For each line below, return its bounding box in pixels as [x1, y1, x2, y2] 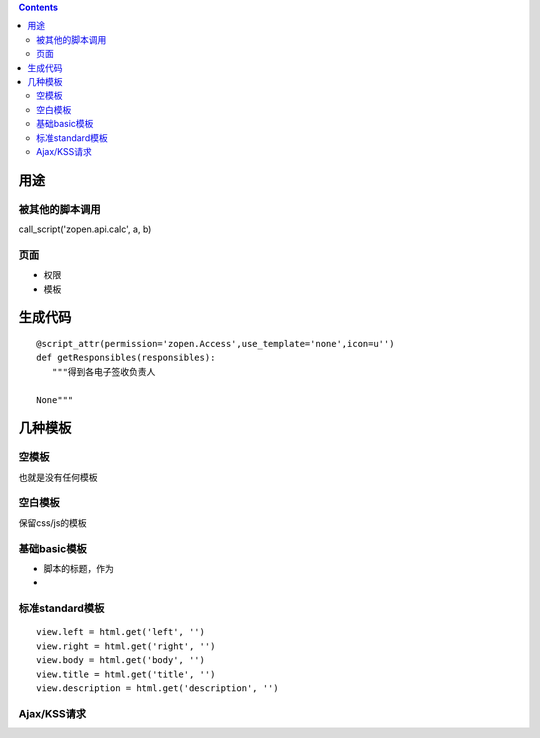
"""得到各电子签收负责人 [51, 366, 156, 377]
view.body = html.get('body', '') [36, 655, 205, 666]
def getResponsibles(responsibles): [36, 352, 216, 364]
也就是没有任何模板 [18, 471, 98, 483]
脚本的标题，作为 [43, 563, 114, 574]
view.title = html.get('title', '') [36, 668, 216, 680]
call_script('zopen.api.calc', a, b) [18, 223, 152, 235]
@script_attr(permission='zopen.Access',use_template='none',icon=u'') [36, 338, 395, 349]
